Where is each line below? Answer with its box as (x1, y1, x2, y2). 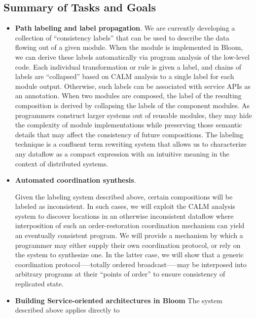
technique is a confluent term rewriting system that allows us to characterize (15, 139, 247, 149)
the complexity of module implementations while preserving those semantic (15, 119, 242, 130)
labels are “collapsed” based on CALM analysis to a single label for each (15, 71, 234, 81)
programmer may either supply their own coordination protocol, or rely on (15, 239, 241, 250)
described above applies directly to (15, 305, 120, 315)
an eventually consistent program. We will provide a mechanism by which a (15, 230, 243, 240)
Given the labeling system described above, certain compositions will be (15, 191, 233, 201)
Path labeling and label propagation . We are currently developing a (15, 23, 235, 33)
